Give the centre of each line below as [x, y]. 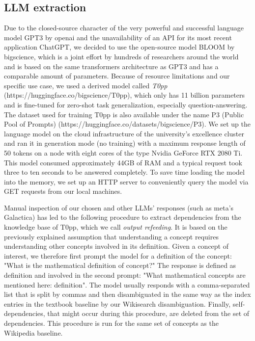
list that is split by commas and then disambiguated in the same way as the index [127, 294]
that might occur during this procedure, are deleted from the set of [148, 313]
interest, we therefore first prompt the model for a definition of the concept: [118, 255]
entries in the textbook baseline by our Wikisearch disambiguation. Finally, [117, 303]
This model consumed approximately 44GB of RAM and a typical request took [123, 162]
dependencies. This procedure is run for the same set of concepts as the [111, 323]
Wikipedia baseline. [33, 332]
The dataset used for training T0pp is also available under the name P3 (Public [124, 114]
